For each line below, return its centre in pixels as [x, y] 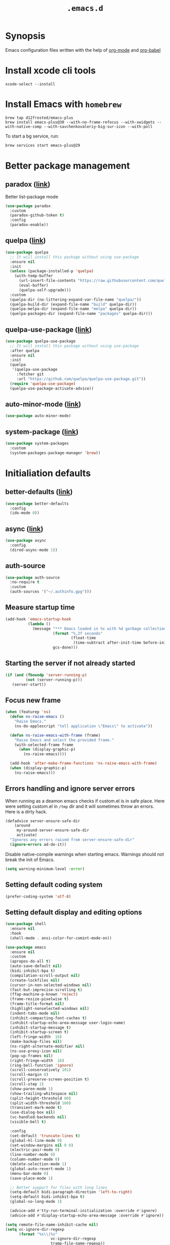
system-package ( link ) [42, 432]
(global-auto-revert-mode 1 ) [40, 1169]
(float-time [83, 638]
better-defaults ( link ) [39, 492]
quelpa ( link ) [26, 240]
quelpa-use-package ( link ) [49, 329]
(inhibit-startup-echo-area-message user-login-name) [68, 1023]
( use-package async [26, 541]
